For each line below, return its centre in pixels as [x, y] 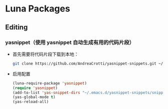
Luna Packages [38, 9]
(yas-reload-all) [31, 102]
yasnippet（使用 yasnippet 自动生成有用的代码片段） [70, 42]
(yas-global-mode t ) [34, 97]
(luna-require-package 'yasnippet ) [50, 83]
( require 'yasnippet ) [35, 88]
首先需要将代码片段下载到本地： [45, 54]
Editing [17, 27]
